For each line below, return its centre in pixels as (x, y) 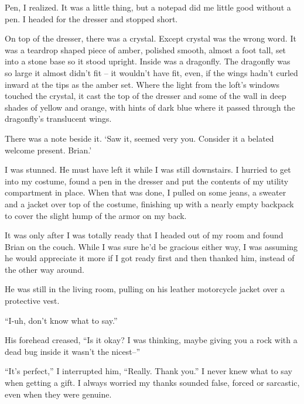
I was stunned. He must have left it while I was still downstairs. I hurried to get (148, 170)
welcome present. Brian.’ (48, 150)
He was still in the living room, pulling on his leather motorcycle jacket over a (145, 289)
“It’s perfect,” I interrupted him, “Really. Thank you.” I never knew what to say (148, 371)
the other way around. (45, 269)
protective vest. (32, 301)
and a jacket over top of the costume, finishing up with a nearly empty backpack (149, 203)
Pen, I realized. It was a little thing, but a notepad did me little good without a (148, 7)
